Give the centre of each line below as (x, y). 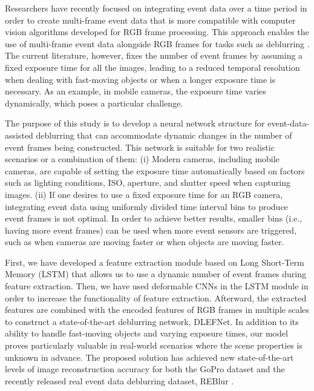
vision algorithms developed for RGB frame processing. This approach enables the (157, 32)
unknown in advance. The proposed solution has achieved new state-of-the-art (149, 357)
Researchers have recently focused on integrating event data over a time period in (156, 8)
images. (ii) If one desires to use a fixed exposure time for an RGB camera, (144, 194)
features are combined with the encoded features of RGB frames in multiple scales (157, 310)
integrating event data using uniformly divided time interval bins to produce (146, 206)
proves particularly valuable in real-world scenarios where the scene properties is (154, 345)
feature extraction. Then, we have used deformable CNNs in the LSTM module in (157, 286)
